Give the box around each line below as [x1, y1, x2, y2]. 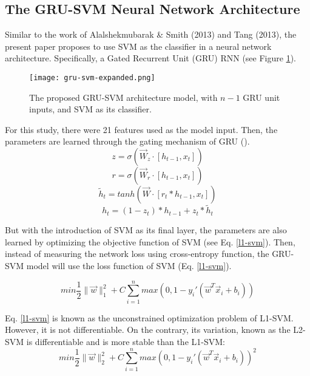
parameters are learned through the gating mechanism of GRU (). [5, 135, 250, 148]
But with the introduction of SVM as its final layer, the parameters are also [5, 224, 287, 236]
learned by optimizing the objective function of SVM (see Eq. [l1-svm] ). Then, [5, 235, 295, 248]
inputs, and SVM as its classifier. [29, 103, 152, 115]
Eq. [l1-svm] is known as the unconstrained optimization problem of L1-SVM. [5, 311, 294, 324]
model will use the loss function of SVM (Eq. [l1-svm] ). [26, 259, 232, 272]
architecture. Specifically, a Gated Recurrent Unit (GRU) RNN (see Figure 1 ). [5, 52, 296, 64]
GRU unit [243, 91, 280, 103]
